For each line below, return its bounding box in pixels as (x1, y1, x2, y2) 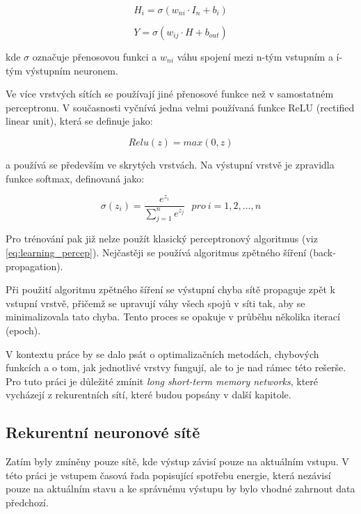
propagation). (6, 258, 63, 273)
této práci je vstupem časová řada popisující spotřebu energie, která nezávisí (6, 467, 331, 482)
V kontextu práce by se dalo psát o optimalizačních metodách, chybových (6, 346, 319, 361)
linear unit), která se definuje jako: (6, 114, 153, 128)
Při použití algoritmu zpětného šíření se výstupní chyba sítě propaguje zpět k (6, 282, 335, 297)
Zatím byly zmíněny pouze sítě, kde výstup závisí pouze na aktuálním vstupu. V (6, 454, 349, 469)
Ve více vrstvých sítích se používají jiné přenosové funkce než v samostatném (6, 86, 334, 101)
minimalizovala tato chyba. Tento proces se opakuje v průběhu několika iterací (6, 309, 340, 324)
